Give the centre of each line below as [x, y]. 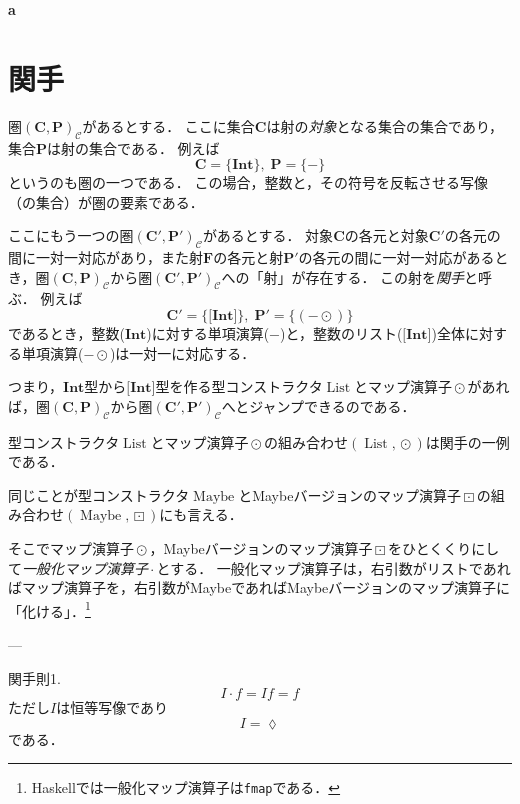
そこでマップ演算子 [71, 548]
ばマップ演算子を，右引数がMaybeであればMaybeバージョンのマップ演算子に [259, 587]
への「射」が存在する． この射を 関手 [343, 276]
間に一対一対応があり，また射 [106, 257]
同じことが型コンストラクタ [99, 494]
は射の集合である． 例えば [133, 147]
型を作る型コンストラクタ [239, 386]
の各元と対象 [386, 235]
